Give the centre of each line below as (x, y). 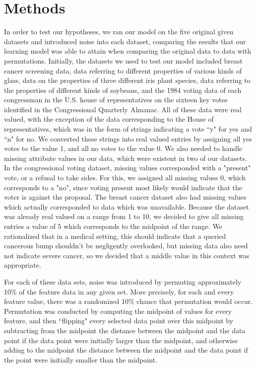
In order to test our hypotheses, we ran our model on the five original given (119, 32)
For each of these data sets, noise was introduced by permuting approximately (123, 281)
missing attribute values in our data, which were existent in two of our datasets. (126, 158)
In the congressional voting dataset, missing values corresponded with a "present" (128, 168)
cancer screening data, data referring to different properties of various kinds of (123, 70)
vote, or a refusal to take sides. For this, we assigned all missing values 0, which (125, 178)
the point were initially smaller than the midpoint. (81, 359)
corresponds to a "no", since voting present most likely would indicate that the (123, 187)
